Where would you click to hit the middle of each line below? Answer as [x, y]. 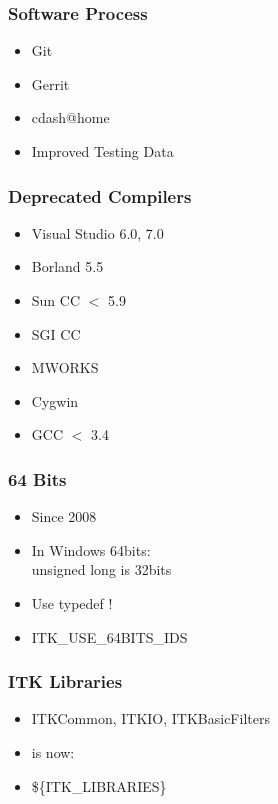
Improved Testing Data [102, 151]
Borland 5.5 [67, 266]
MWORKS [65, 367]
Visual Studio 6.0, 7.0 [97, 232]
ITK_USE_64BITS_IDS [109, 636]
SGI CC [56, 333]
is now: [53, 751]
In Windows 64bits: [91, 549]
